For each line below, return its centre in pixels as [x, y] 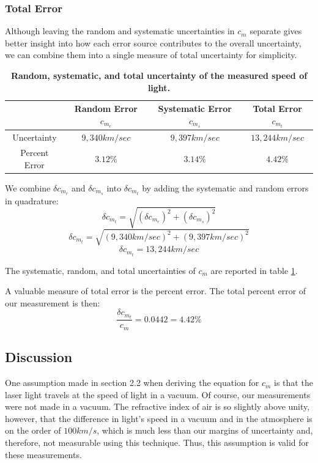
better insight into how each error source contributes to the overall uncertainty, [153, 43]
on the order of [33, 430]
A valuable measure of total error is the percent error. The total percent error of [156, 291]
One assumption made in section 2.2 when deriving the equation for [132, 383]
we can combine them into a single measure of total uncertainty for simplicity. [151, 55]
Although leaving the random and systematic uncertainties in [120, 31]
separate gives [276, 31]
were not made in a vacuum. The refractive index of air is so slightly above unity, [157, 406]
